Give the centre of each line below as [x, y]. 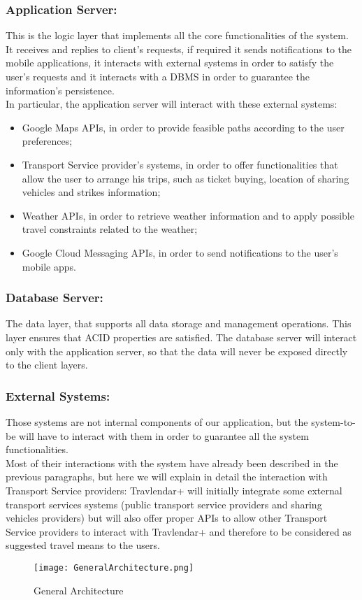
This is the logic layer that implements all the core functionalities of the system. [177, 35]
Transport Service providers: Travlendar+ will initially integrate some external [174, 490]
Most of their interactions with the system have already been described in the [172, 463]
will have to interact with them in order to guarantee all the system [164, 435]
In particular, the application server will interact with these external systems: [172, 104]
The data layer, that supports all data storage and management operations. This [179, 323]
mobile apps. [49, 266]
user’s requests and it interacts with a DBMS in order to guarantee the [158, 76]
